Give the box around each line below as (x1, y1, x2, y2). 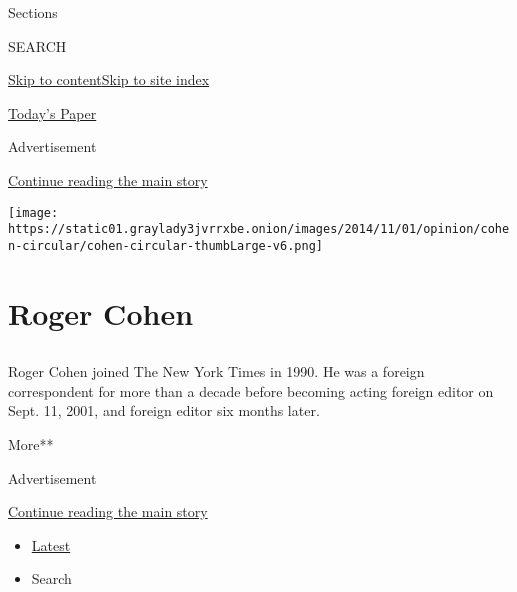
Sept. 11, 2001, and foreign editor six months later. (8, 400, 320, 421)
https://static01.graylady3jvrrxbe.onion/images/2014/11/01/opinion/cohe (8, 222, 510, 237)
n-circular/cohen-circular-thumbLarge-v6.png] (8, 238, 323, 253)
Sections (8, 2, 58, 22)
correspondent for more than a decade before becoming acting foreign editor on (8, 380, 494, 401)
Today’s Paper (8, 102, 97, 123)
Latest (31, 534, 71, 555)
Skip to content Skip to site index (8, 69, 210, 90)
